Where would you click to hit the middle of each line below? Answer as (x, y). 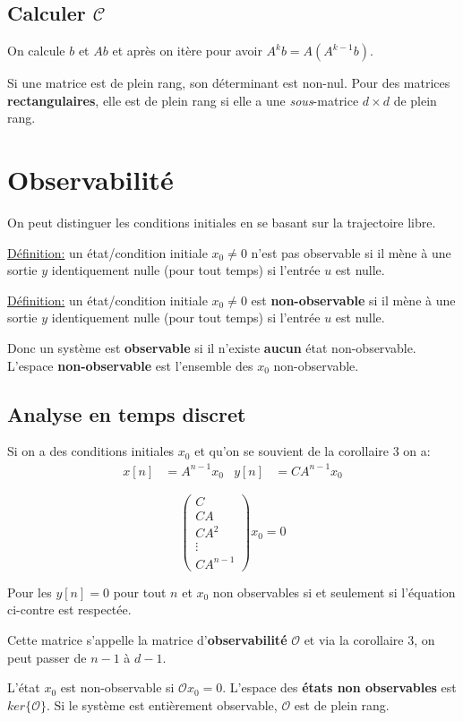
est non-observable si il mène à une (353, 300)
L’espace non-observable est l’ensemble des (130, 365)
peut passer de (47, 657)
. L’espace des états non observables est (339, 687)
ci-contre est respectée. (69, 609)
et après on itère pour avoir (187, 51)
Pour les (30, 592)
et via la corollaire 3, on (369, 639)
